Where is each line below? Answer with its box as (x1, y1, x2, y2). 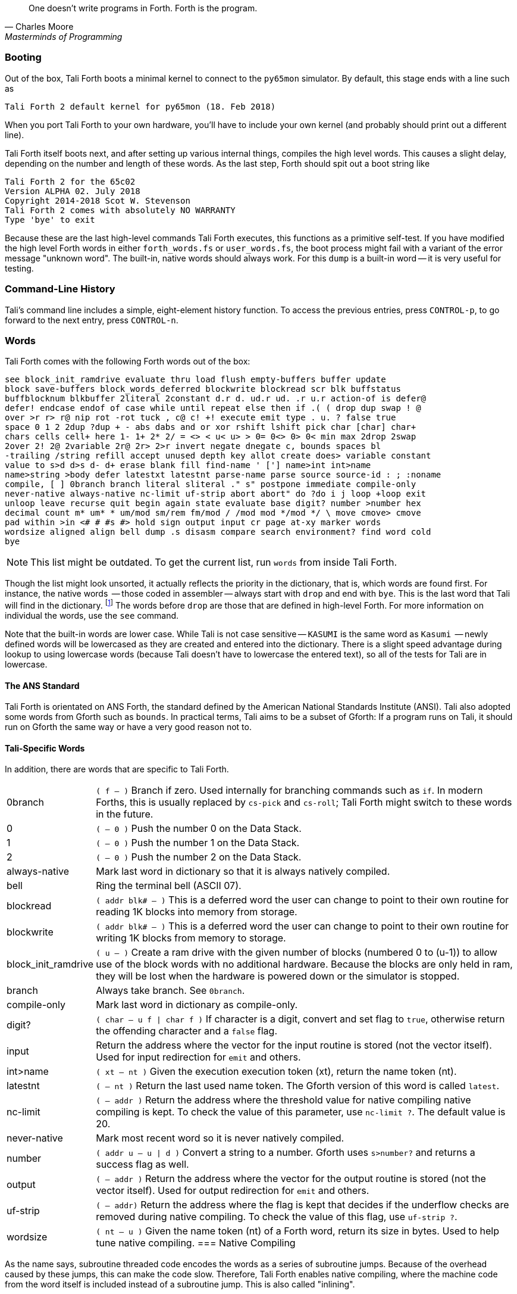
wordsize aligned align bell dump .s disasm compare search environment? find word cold (5, 527, 431, 537)
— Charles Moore (5, 21, 74, 32)
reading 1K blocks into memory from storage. (96, 906, 297, 918)
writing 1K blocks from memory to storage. (96, 932, 286, 944)
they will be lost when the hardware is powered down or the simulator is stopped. (96, 970, 460, 983)
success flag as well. (96, 1158, 189, 1171)
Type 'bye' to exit (5, 214, 95, 224)
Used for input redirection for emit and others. (96, 1051, 301, 1064)
